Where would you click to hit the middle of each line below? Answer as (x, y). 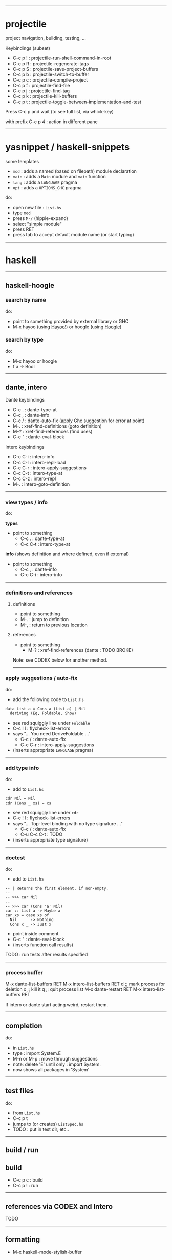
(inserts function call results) (43, 945)
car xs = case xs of (27, 915)
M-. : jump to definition (45, 619)
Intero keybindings (25, 447)
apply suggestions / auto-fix (41, 678)
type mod (21, 213)
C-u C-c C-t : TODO (41, 834)
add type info (22, 768)
